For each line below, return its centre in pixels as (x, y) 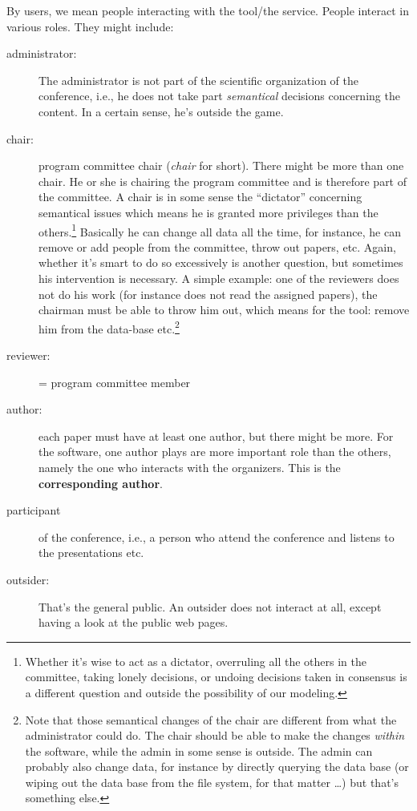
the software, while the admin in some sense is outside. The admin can (199, 750)
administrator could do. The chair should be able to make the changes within (215, 735)
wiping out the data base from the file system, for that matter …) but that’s (212, 782)
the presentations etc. (91, 553)
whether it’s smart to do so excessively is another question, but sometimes (221, 262)
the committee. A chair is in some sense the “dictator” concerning (200, 197)
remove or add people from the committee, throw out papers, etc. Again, (217, 246)
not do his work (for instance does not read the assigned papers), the (208, 294)
